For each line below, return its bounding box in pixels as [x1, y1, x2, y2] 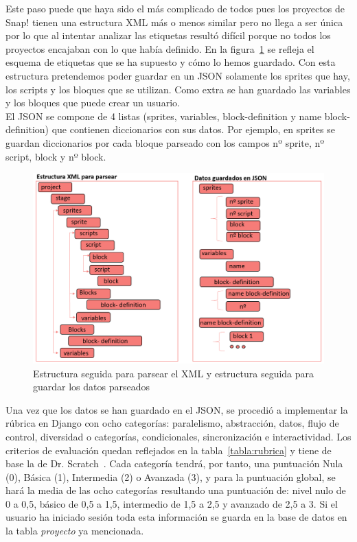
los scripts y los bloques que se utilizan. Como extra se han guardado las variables [5, 82, 351, 96]
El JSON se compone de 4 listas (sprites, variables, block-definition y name [5, 108, 322, 123]
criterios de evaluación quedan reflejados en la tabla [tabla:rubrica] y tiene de [5, 443, 332, 457]
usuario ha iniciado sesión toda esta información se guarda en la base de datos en [5, 510, 347, 524]
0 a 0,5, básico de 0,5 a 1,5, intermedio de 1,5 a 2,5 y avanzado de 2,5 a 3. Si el [5, 496, 338, 510]
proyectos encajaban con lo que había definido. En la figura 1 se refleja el [5, 41, 314, 56]
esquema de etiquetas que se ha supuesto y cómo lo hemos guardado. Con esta [5, 55, 336, 69]
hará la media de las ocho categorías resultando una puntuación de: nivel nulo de [5, 483, 346, 497]
